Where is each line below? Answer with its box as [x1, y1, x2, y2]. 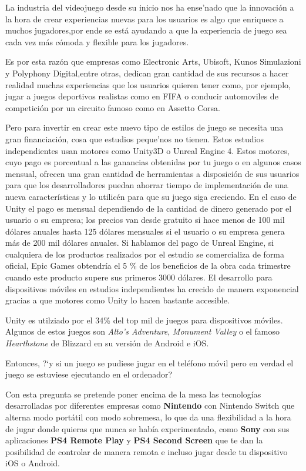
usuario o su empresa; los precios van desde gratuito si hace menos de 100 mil [5, 213, 285, 226]
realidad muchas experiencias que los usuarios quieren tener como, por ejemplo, [5, 78, 291, 91]
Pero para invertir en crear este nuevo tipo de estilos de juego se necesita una [5, 121, 284, 133]
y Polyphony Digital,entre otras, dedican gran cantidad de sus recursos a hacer [5, 66, 289, 79]
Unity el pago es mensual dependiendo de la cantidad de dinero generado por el [5, 202, 292, 214]
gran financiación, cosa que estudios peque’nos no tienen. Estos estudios [5, 132, 264, 145]
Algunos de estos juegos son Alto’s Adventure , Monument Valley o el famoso [5, 325, 280, 338]
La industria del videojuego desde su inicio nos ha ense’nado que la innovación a [5, 1, 294, 13]
